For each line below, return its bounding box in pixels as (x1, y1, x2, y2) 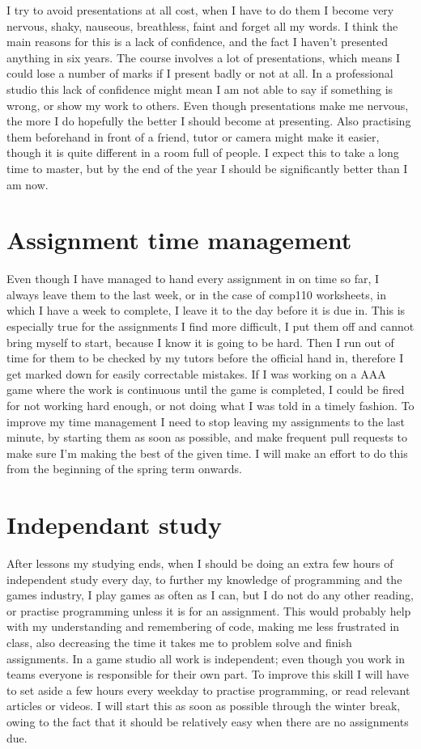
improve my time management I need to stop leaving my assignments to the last (6, 413, 405, 430)
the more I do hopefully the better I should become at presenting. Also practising (6, 112, 411, 129)
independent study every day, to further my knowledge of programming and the (6, 570, 402, 587)
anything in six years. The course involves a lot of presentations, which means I (6, 49, 400, 66)
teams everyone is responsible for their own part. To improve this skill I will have (6, 666, 409, 683)
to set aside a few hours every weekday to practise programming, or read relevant (6, 681, 410, 698)
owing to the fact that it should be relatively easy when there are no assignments (6, 713, 409, 730)
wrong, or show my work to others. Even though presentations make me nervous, (6, 96, 409, 113)
